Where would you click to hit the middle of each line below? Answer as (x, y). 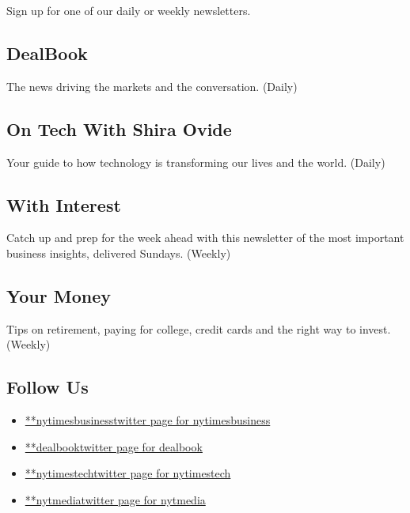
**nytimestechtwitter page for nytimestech (128, 473)
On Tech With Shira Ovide (119, 128)
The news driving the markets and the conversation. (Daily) (152, 86)
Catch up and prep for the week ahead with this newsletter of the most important (205, 238)
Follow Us (47, 387)
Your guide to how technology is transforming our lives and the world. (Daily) (196, 162)
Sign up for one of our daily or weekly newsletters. (129, 10)
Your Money (59, 295)
